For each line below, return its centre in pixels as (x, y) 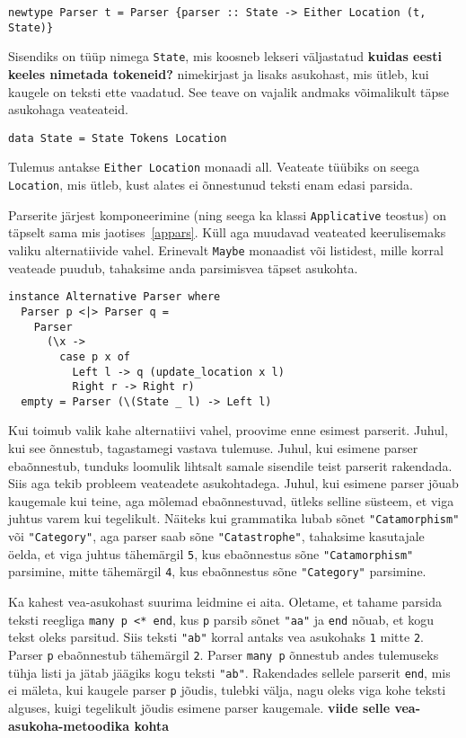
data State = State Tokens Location (118, 138)
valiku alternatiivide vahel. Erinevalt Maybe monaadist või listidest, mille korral (226, 249)
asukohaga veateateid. (68, 109)
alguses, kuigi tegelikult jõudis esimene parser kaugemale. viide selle (199, 707)
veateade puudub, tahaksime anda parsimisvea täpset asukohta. (183, 267)
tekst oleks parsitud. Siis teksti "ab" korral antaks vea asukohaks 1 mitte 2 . (216, 637)
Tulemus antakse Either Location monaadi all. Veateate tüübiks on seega (214, 167)
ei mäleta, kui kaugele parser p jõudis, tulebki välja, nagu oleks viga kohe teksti (227, 690)
